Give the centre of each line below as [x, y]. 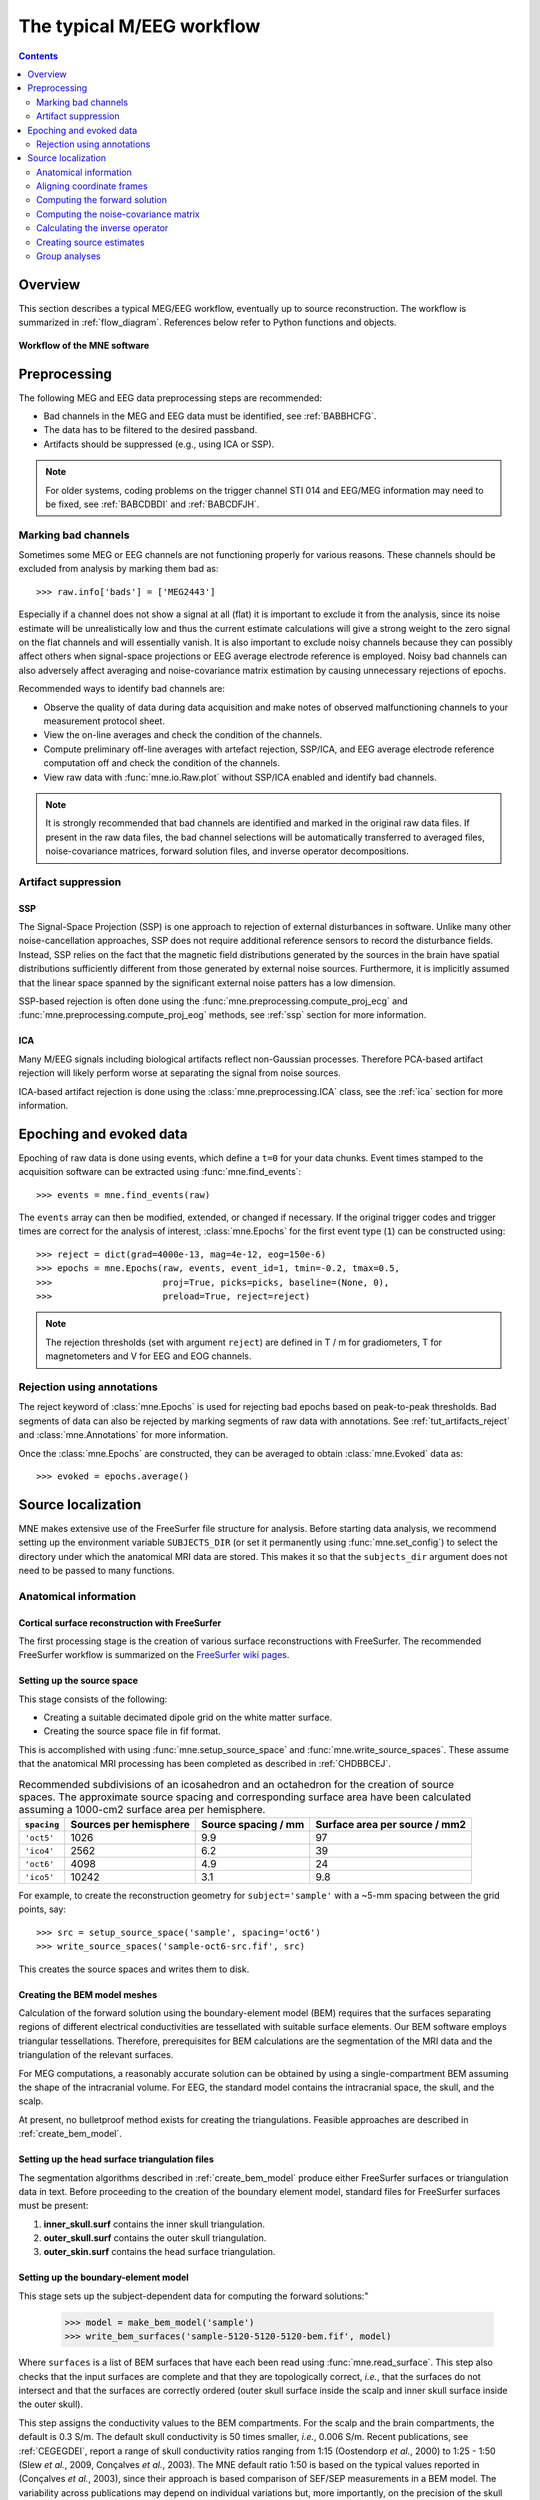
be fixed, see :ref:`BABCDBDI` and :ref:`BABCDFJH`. [152, 504]
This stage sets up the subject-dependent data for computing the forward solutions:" [193, 2296]
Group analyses [68, 256]
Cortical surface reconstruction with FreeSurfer [120, 1622]
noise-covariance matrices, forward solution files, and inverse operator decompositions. [227, 851]
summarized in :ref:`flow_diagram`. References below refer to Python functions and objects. [207, 322]
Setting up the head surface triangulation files [116, 2159]
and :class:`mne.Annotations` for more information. [123, 1435]
